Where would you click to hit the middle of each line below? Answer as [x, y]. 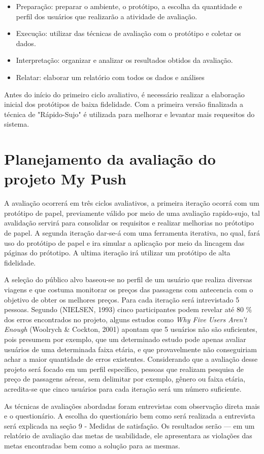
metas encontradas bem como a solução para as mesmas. [92, 445]
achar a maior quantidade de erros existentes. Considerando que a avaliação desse [131, 359]
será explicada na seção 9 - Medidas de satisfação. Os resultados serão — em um [129, 425]
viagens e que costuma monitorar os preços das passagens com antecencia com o [129, 289]
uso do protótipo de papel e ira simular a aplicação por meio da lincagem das [124, 242]
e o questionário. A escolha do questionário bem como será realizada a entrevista [130, 416]
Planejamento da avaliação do [110, 159]
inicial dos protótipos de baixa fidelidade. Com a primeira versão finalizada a [124, 104]
